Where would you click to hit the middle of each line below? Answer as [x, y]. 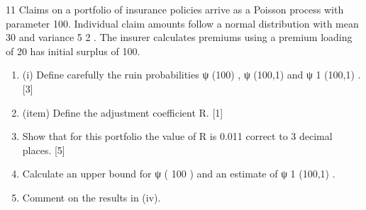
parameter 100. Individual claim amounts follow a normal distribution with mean [182, 23]
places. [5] [44, 150]
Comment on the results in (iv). [91, 197]
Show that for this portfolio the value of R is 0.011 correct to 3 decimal [177, 136]
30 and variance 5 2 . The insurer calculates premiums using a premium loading [179, 37]
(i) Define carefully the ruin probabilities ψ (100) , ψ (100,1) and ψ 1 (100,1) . [192, 75]
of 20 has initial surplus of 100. [73, 51]
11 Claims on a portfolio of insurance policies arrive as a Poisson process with [175, 9]
